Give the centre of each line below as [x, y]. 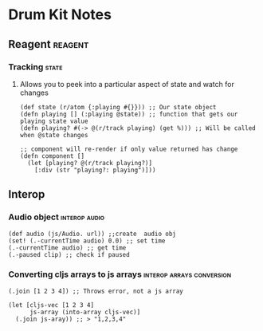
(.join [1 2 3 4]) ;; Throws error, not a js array [96, 291]
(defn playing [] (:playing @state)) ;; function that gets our [129, 114]
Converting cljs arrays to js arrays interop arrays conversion [120, 274]
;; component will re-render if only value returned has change [129, 149]
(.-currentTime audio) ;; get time [67, 248]
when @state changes [54, 135]
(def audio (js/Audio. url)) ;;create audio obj [92, 234]
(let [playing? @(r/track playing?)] [90, 163]
